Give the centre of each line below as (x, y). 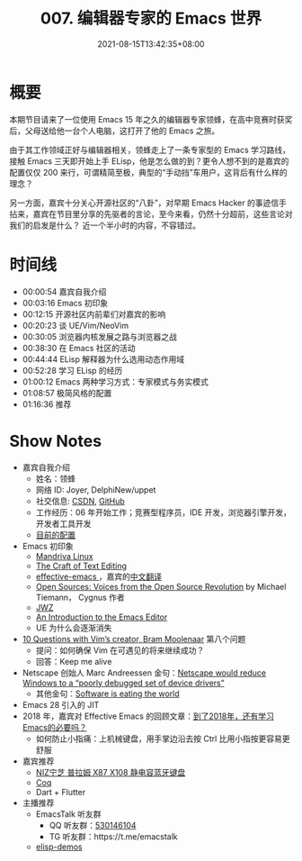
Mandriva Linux (64, 556)
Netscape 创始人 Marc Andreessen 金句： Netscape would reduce (144, 673)
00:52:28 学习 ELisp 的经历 (72, 370)
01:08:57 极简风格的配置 (67, 393)
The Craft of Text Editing (81, 566)
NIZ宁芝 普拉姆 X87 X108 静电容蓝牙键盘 (111, 772)
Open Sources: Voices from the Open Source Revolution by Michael (161, 586)
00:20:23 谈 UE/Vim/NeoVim (75, 325)
